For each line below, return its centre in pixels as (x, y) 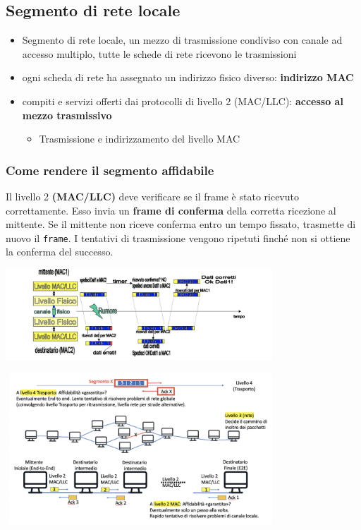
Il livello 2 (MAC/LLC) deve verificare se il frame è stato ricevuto (152, 196)
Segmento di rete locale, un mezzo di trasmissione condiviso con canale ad (182, 40)
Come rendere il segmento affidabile (110, 170)
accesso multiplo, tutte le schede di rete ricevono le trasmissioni (159, 53)
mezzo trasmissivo (67, 115)
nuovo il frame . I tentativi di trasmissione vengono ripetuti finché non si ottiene (178, 237)
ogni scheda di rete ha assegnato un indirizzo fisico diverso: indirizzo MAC (188, 77)
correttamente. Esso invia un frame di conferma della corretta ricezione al (171, 210)
